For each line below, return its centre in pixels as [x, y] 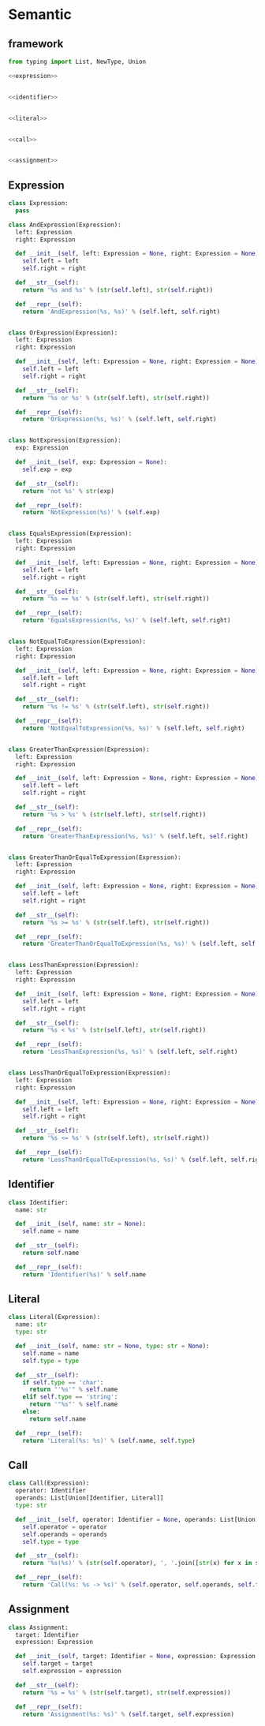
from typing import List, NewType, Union [77, 62]
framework [36, 44]
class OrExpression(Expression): [63, 333]
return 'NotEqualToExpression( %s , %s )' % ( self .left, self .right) [134, 728]
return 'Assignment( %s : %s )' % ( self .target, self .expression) [129, 1714]
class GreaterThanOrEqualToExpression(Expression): [95, 857]
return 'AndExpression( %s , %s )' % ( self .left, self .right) [121, 312]
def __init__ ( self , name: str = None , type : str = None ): [113, 1347]
